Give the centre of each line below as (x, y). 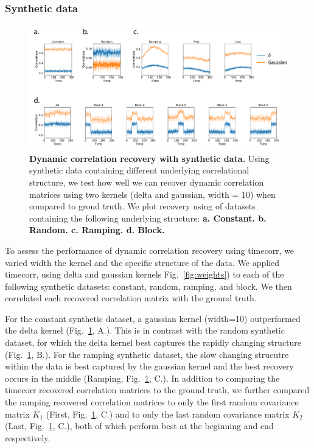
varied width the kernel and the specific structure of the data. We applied (142, 262)
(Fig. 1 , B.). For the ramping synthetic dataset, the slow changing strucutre (147, 354)
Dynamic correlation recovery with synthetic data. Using (149, 158)
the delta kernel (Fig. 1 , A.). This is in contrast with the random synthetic (145, 330)
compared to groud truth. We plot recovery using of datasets (142, 206)
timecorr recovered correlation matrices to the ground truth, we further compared (157, 390)
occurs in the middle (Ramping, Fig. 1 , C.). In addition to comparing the (142, 378)
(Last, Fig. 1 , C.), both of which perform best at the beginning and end (139, 426)
